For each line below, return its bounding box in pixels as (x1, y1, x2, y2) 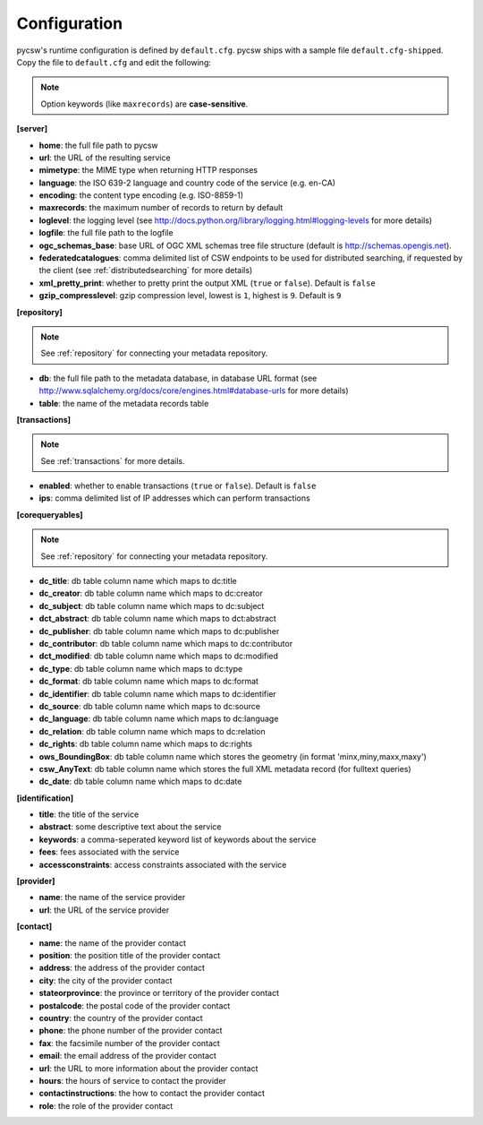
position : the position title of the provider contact (38, 949, 221, 960)
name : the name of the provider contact (38, 937, 187, 949)
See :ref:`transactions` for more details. (40, 455, 185, 466)
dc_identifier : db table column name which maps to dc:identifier (38, 688, 276, 699)
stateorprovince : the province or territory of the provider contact (38, 988, 279, 999)
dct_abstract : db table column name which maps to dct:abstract (38, 614, 276, 624)
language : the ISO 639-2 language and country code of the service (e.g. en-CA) (38, 177, 335, 188)
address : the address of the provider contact (38, 963, 206, 974)
